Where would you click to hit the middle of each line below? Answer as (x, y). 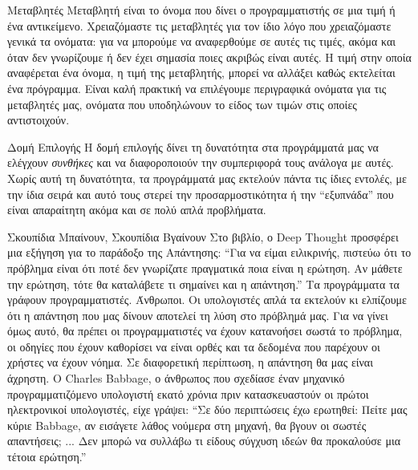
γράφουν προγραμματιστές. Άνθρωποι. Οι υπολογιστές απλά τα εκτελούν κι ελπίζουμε (207, 300)
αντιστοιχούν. (39, 120)
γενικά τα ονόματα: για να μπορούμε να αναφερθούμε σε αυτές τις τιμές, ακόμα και (202, 41)
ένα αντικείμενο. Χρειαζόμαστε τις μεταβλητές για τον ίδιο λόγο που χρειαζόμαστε (199, 25)
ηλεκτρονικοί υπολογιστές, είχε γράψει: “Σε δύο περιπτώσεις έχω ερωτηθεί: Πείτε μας (207, 409)
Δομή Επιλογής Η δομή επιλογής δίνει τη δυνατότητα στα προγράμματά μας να (193, 146)
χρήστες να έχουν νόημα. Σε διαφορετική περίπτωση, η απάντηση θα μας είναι (190, 362)
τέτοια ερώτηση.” (47, 457)
